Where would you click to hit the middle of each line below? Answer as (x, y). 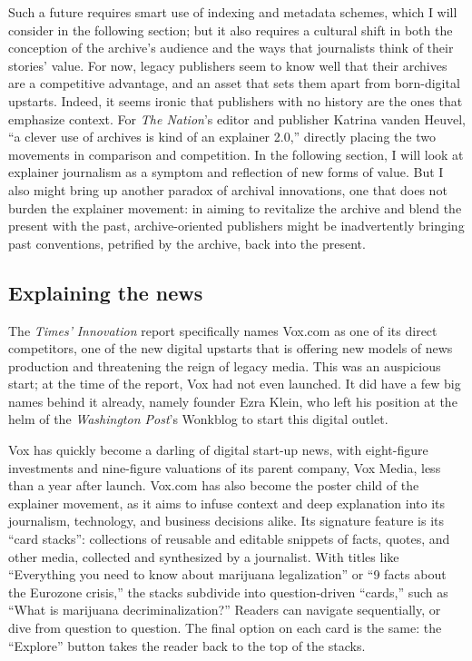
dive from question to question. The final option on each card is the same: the (225, 628)
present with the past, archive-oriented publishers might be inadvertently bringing (236, 226)
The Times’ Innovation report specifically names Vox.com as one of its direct (223, 330)
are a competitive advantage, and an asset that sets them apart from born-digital (234, 83)
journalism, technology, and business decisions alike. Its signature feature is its (226, 521)
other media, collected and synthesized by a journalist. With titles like (204, 556)
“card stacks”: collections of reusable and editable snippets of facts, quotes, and (229, 539)
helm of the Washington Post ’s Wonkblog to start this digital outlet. (198, 419)
